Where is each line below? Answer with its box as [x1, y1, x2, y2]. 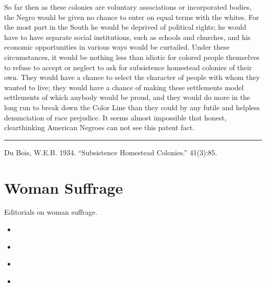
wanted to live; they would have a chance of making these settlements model [4, 81, 244, 92]
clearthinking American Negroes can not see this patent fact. [4, 122, 195, 133]
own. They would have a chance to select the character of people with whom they [4, 72, 260, 83]
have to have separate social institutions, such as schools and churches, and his [4, 31, 251, 42]
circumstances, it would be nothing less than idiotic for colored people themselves [4, 51, 260, 62]
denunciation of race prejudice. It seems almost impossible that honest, [4, 112, 227, 122]
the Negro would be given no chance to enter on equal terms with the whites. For [4, 11, 259, 22]
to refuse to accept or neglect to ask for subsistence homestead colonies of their [4, 61, 252, 72]
